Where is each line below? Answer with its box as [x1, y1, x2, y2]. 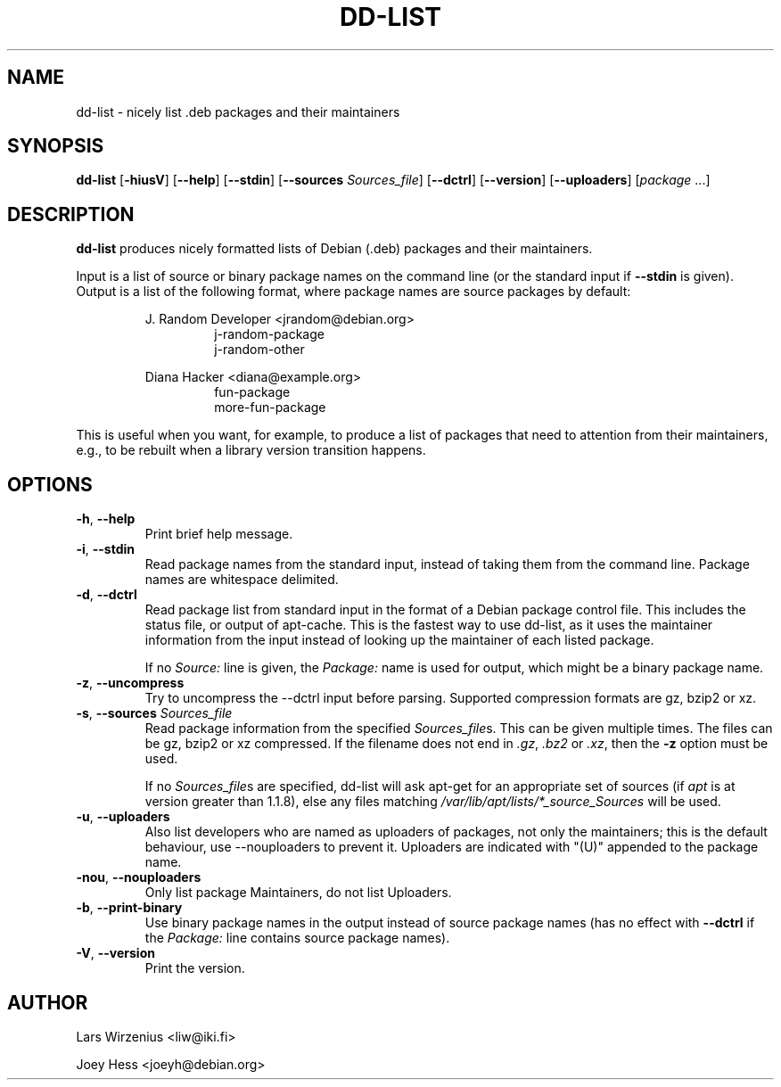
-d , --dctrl [76, 587, 137, 603]
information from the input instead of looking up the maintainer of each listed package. [144, 632, 654, 648]
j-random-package [214, 326, 325, 342]
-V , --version [76, 945, 155, 961]
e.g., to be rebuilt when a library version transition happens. [76, 442, 426, 458]
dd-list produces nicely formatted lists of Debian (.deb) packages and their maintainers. [76, 241, 593, 257]
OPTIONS [7, 473, 93, 496]
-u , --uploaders [76, 809, 170, 825]
